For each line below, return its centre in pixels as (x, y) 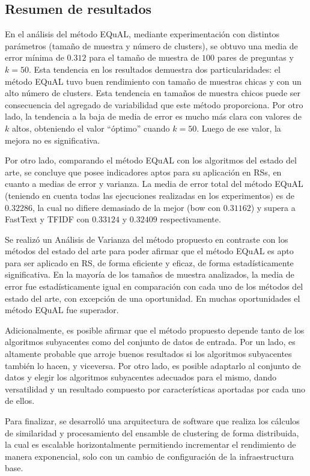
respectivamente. (190, 219)
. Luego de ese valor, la (239, 128)
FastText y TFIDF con (47, 219)
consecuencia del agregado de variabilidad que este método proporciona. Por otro (154, 104)
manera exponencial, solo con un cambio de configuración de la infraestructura (150, 456)
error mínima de (35, 57)
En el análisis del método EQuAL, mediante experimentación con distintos (142, 34)
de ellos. (20, 401)
